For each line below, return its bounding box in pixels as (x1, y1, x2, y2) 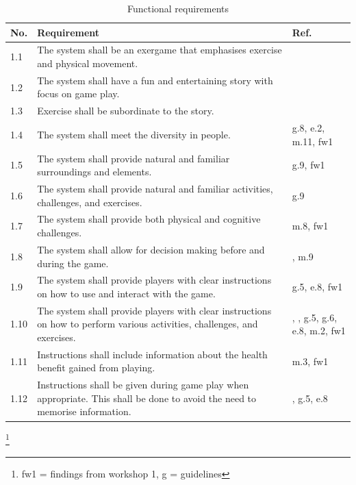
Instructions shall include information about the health (37, 347, 268, 361)
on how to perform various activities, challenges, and (37, 316, 258, 331)
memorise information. (37, 404, 131, 419)
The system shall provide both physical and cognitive (37, 212, 261, 226)
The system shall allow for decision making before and (37, 242, 265, 256)
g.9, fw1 (292, 158, 325, 172)
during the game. (37, 256, 109, 270)
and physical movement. (37, 56, 138, 71)
